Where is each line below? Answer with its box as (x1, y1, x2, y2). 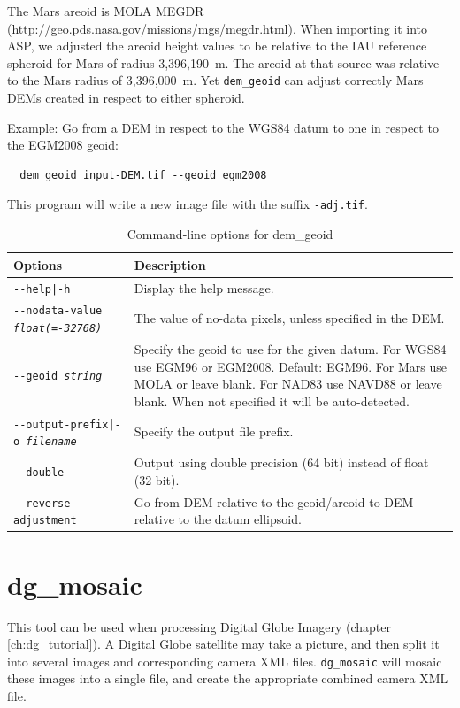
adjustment (13, 514, 77, 527)
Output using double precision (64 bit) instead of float (134, 453, 429, 472)
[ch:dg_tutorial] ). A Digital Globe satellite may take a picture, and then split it (7, 635, 440, 653)
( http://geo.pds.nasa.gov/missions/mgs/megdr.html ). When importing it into (7, 19, 428, 37)
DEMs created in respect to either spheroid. (7, 88, 245, 107)
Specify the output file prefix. (134, 422, 294, 441)
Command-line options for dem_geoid (126, 225, 333, 243)
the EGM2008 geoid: (7, 135, 119, 154)
